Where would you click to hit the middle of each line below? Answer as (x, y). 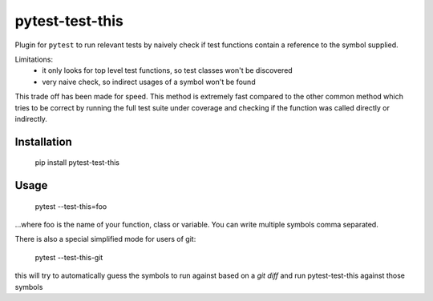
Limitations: (34, 59)
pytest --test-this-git (69, 257)
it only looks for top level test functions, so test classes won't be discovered (167, 70)
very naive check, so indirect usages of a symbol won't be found (149, 82)
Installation (43, 141)
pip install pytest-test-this (77, 163)
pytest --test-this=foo (71, 206)
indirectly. (31, 118)
